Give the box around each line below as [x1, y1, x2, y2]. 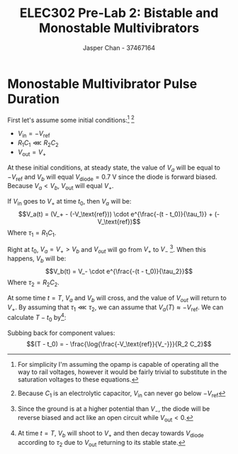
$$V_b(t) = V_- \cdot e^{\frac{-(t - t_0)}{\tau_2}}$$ [45, 267, 193, 275]
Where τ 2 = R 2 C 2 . [7, 278, 60, 288]
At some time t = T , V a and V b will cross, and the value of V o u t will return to [7, 293, 227, 304]
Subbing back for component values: [7, 328, 115, 337]
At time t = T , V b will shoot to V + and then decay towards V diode [17, 429, 204, 439]
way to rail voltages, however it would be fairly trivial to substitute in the [17, 367, 227, 376]
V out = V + [17, 148, 47, 157]
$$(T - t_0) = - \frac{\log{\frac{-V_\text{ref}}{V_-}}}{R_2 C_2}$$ [26, 339, 212, 348]
